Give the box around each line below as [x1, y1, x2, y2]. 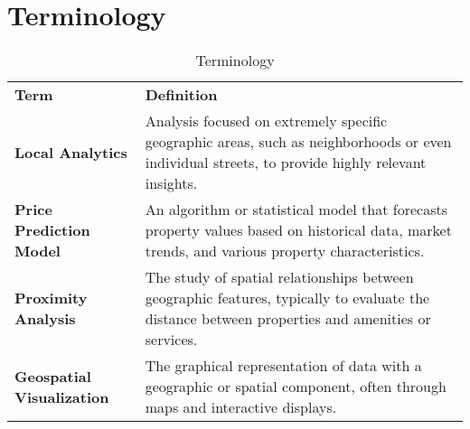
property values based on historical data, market [145, 219, 452, 241]
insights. [145, 173, 198, 194]
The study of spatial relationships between [145, 266, 414, 288]
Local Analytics [14, 141, 127, 163]
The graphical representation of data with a [145, 355, 422, 377]
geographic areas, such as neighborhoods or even [145, 131, 452, 153]
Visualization [14, 386, 109, 407]
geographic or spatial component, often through [145, 376, 446, 397]
